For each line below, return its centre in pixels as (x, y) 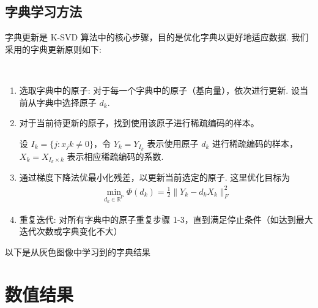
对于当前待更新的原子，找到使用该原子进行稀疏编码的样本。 (139, 123)
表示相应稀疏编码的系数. (115, 156)
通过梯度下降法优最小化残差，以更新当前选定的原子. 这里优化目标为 (155, 177)
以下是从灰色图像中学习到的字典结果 (78, 251)
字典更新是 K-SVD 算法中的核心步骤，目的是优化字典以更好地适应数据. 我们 (157, 37)
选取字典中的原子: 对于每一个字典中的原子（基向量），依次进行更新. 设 (159, 90)
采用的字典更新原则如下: (53, 49)
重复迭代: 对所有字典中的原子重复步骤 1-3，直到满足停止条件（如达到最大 (166, 219)
